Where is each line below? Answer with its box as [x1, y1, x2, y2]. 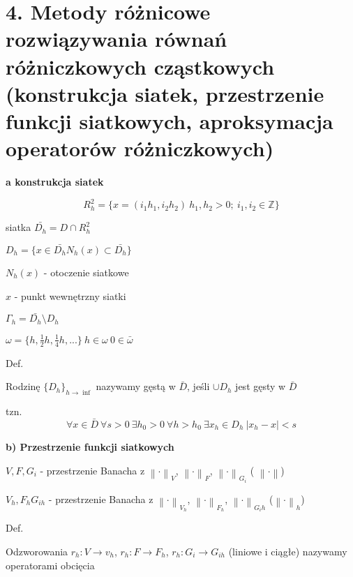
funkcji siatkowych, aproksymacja [6, 106, 333, 135]
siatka [6, 220, 31, 234]
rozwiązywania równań [6, 24, 227, 53]
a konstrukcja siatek [6, 174, 104, 189]
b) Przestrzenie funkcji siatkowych [6, 439, 174, 454]
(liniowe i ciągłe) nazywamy [228, 544, 347, 558]
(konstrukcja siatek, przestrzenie [6, 79, 324, 107]
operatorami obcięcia [6, 557, 95, 572]
